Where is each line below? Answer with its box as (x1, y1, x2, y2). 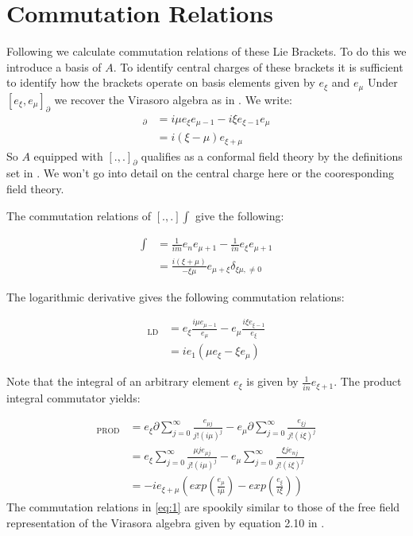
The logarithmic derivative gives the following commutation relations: (6, 288, 345, 305)
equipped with (33, 147, 103, 164)
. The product (334, 373, 402, 390)
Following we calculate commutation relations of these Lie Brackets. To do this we (6, 43, 407, 60)
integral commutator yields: (6, 389, 141, 406)
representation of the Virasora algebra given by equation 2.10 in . (6, 514, 325, 530)
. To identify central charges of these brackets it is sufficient (113, 58, 403, 75)
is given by (246, 373, 299, 390)
